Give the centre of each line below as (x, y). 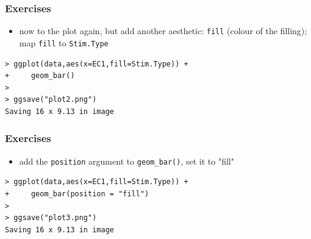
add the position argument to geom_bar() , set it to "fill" (127, 161)
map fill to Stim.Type (64, 42)
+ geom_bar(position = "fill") (77, 194)
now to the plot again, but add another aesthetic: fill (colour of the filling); (163, 31)
